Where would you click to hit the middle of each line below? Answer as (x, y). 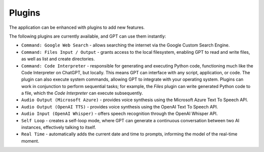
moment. (30, 141)
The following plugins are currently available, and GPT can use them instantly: (88, 36)
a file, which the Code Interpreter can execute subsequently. (82, 93)
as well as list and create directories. (58, 59)
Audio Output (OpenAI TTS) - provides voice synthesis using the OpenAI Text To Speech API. (120, 107)
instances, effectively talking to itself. (59, 128)
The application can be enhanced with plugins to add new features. (77, 27)
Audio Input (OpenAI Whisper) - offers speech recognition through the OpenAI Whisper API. (120, 114)
